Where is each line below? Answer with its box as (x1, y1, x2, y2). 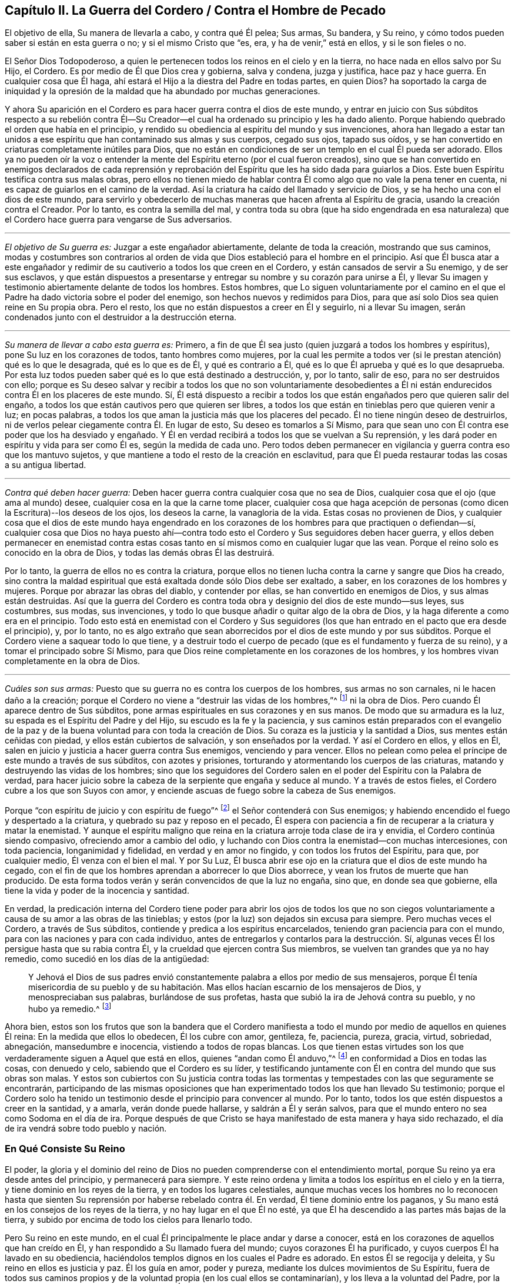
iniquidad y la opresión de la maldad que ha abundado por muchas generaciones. (5, 86, 320, 97)
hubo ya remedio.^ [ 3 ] (28, 1001, 112, 1014)
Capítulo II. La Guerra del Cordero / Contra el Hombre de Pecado (5, 3, 386, 18)
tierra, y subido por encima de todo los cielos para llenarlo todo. (5, 1214, 253, 1225)
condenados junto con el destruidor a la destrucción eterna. (5, 312, 237, 323)
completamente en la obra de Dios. (5, 656, 141, 666)
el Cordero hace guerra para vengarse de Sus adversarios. (5, 214, 232, 225)
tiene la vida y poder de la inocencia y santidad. (5, 885, 189, 895)
